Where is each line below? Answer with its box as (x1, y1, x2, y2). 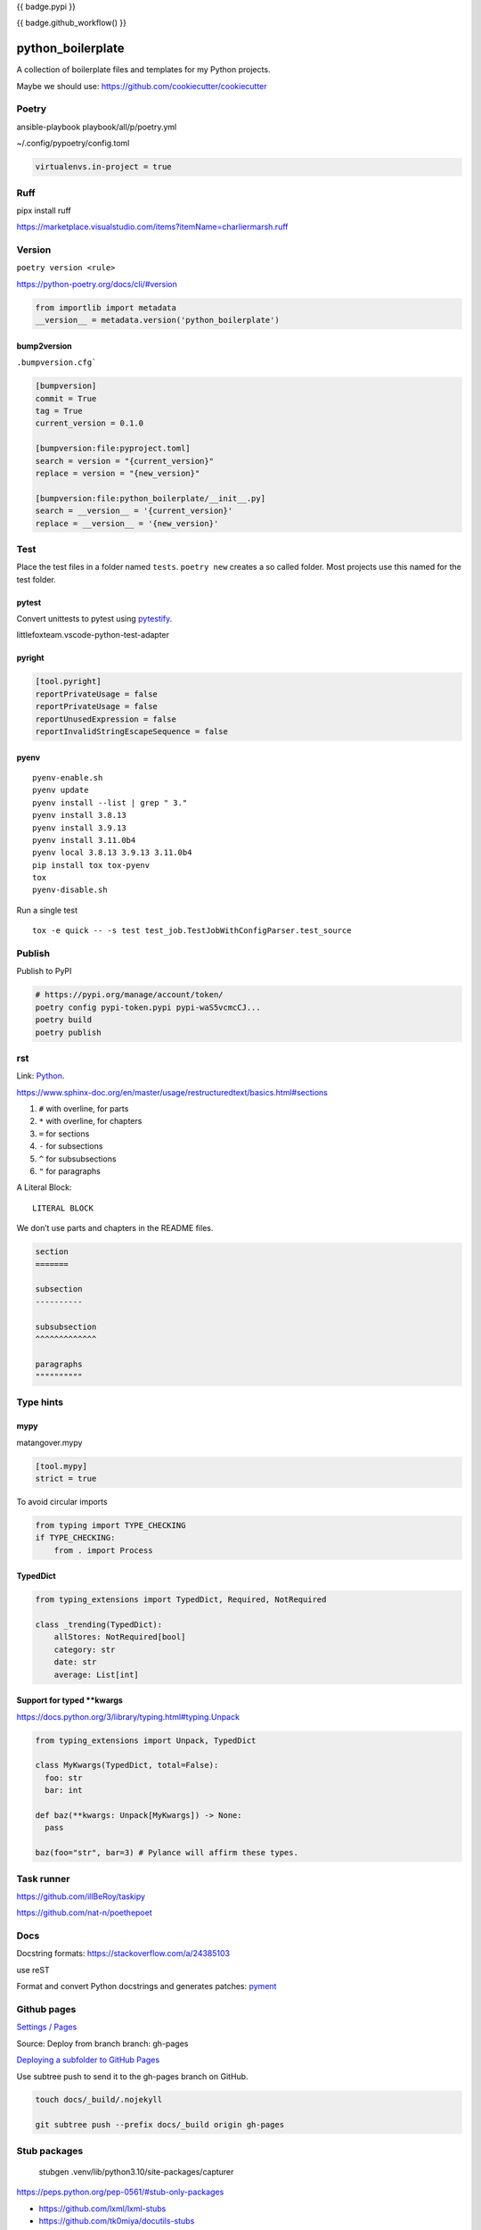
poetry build (35, 1015, 93, 1025)
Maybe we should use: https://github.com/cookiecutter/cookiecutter (16, 80, 267, 91)
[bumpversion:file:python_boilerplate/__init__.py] (35, 493, 266, 503)
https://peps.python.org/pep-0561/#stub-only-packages (16, 2186, 224, 2198)
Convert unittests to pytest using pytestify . (16, 614, 173, 624)
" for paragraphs (38, 1166, 102, 1177)
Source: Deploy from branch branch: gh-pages (16, 2038, 189, 2049)
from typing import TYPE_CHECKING (35, 1520, 186, 1530)
